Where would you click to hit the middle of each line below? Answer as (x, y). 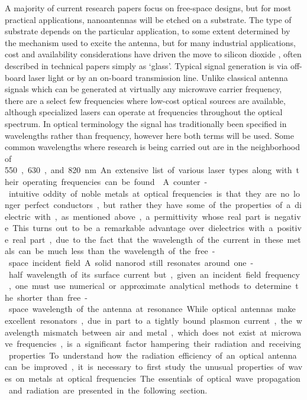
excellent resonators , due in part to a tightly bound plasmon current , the (148, 321)
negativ (287, 216)
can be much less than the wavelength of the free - (117, 251)
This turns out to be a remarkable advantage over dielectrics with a (143, 228)
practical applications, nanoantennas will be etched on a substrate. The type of (148, 19)
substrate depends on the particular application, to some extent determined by (148, 31)
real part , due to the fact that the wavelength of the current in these (148, 239)
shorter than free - (52, 297)
